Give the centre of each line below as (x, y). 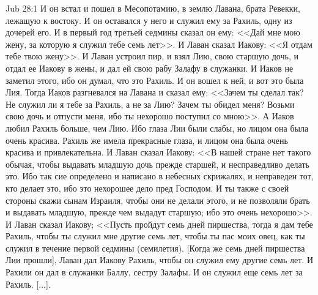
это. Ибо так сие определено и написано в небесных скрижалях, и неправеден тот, (160, 176)
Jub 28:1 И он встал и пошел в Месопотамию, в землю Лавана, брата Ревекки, (153, 8)
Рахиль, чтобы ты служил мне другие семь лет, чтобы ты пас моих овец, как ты (155, 236)
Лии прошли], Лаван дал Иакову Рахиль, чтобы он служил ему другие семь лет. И (159, 260)
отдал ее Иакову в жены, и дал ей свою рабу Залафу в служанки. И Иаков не (150, 68)
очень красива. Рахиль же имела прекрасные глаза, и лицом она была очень (147, 140)
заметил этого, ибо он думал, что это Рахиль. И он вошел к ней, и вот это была (155, 80)
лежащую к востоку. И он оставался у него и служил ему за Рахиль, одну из (149, 20)
